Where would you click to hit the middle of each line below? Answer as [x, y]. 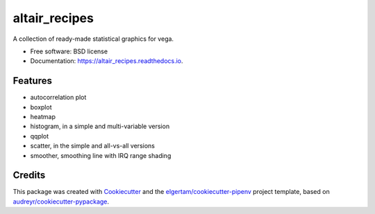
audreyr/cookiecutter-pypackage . [61, 202]
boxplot [41, 107]
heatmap [43, 117]
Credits [29, 176]
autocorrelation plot [58, 98]
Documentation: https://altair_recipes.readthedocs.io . [107, 61]
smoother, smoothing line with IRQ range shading [101, 155]
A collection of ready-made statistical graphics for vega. [93, 39]
